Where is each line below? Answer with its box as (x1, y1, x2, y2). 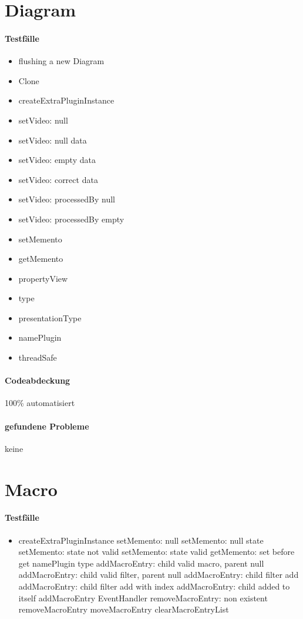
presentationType (18, 311, 82, 324)
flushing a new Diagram (18, 55, 105, 67)
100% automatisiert (5, 397, 75, 409)
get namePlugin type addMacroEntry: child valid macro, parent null (18, 557, 264, 569)
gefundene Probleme (5, 420, 89, 432)
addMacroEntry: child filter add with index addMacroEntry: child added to (18, 580, 290, 592)
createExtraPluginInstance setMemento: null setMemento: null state (18, 534, 264, 546)
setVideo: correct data (18, 173, 98, 185)
